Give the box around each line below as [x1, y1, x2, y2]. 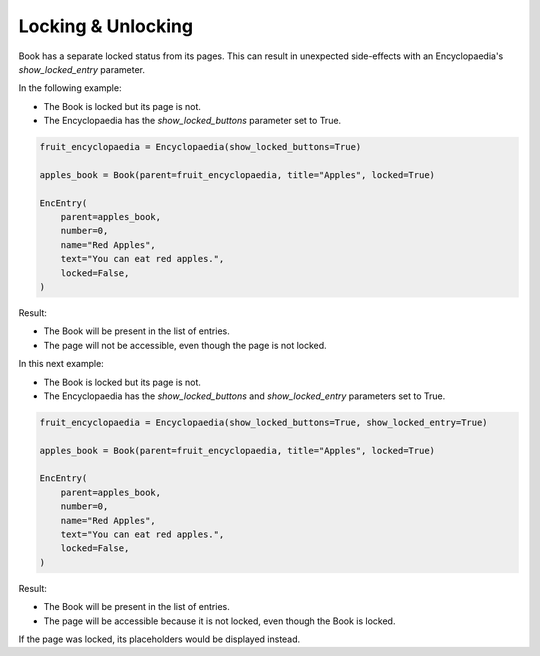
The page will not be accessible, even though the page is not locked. [43, 339, 327, 351]
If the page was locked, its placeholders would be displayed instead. [18, 633, 301, 645]
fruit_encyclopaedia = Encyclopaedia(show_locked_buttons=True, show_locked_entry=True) [39, 416, 489, 428]
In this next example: [18, 358, 104, 370]
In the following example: [18, 82, 122, 94]
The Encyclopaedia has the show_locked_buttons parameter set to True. [43, 115, 342, 127]
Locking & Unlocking [18, 15, 194, 37]
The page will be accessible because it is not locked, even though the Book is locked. [43, 615, 396, 627]
